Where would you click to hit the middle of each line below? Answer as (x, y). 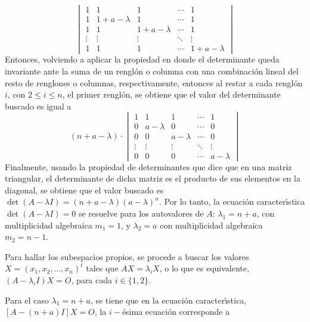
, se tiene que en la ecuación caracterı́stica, (168, 300)
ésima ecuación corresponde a (176, 312)
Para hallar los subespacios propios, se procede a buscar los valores (127, 256)
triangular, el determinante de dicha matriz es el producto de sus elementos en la (153, 178)
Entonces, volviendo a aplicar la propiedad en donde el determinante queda (142, 59)
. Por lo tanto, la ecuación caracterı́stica (232, 201)
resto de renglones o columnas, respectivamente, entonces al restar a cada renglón (154, 82)
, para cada (92, 279)
